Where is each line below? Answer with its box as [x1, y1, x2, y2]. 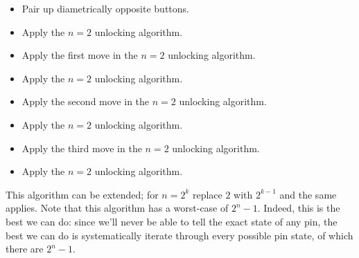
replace [192, 187, 222, 201]
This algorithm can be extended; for [6, 187, 159, 201]
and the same [279, 187, 337, 201]
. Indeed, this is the [257, 201, 340, 215]
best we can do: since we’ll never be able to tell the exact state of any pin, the [6, 214, 338, 228]
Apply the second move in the [21, 94, 150, 109]
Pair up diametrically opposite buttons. [21, 1, 189, 15]
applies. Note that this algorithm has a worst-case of [6, 201, 229, 215]
